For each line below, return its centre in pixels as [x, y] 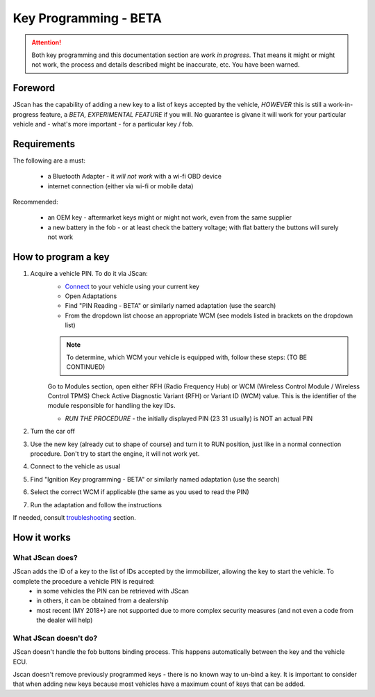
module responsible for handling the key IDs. [111, 406]
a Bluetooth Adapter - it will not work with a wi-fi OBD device [135, 177]
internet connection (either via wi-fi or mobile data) [120, 186]
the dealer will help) [65, 620]
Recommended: [35, 202]
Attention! [47, 42]
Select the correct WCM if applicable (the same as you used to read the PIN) [140, 492]
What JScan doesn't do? [55, 638]
